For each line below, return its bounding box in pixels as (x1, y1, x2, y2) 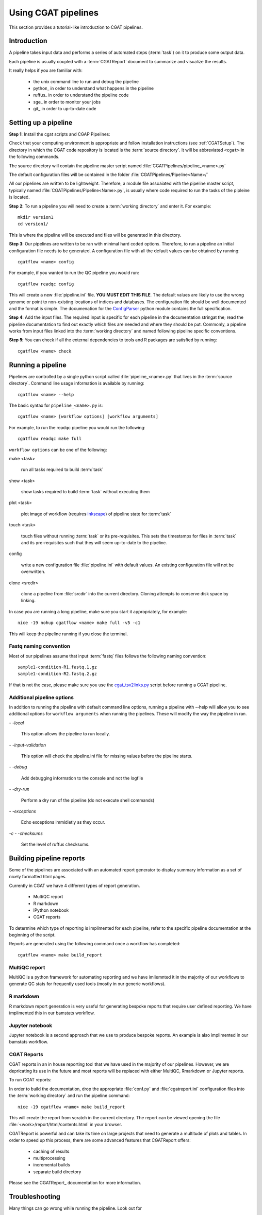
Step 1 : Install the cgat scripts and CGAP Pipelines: (9, 131, 110, 137)
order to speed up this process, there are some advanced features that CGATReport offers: (9, 1137, 191, 1143)
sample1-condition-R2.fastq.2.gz (17, 671, 97, 677)
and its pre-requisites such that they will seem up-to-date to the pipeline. (21, 540, 167, 546)
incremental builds (33, 1162, 70, 1168)
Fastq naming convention (9, 643, 70, 650)
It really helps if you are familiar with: (9, 68, 82, 73)
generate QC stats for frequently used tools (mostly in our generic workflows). (9, 981, 166, 987)
